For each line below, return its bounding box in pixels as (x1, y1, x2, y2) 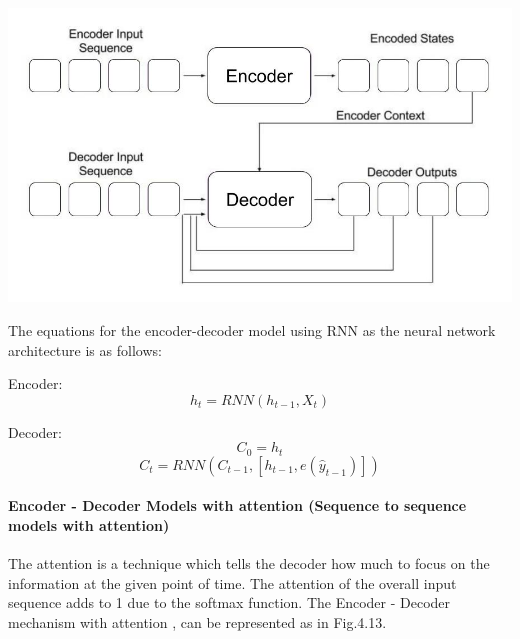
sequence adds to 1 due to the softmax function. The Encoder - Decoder (8, 592, 451, 613)
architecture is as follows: (8, 339, 162, 360)
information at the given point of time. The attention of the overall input (8, 572, 457, 593)
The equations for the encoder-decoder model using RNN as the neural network (8, 320, 496, 340)
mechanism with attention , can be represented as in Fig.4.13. (8, 612, 387, 632)
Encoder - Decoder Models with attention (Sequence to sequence (8, 495, 467, 516)
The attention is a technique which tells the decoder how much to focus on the (8, 553, 490, 574)
